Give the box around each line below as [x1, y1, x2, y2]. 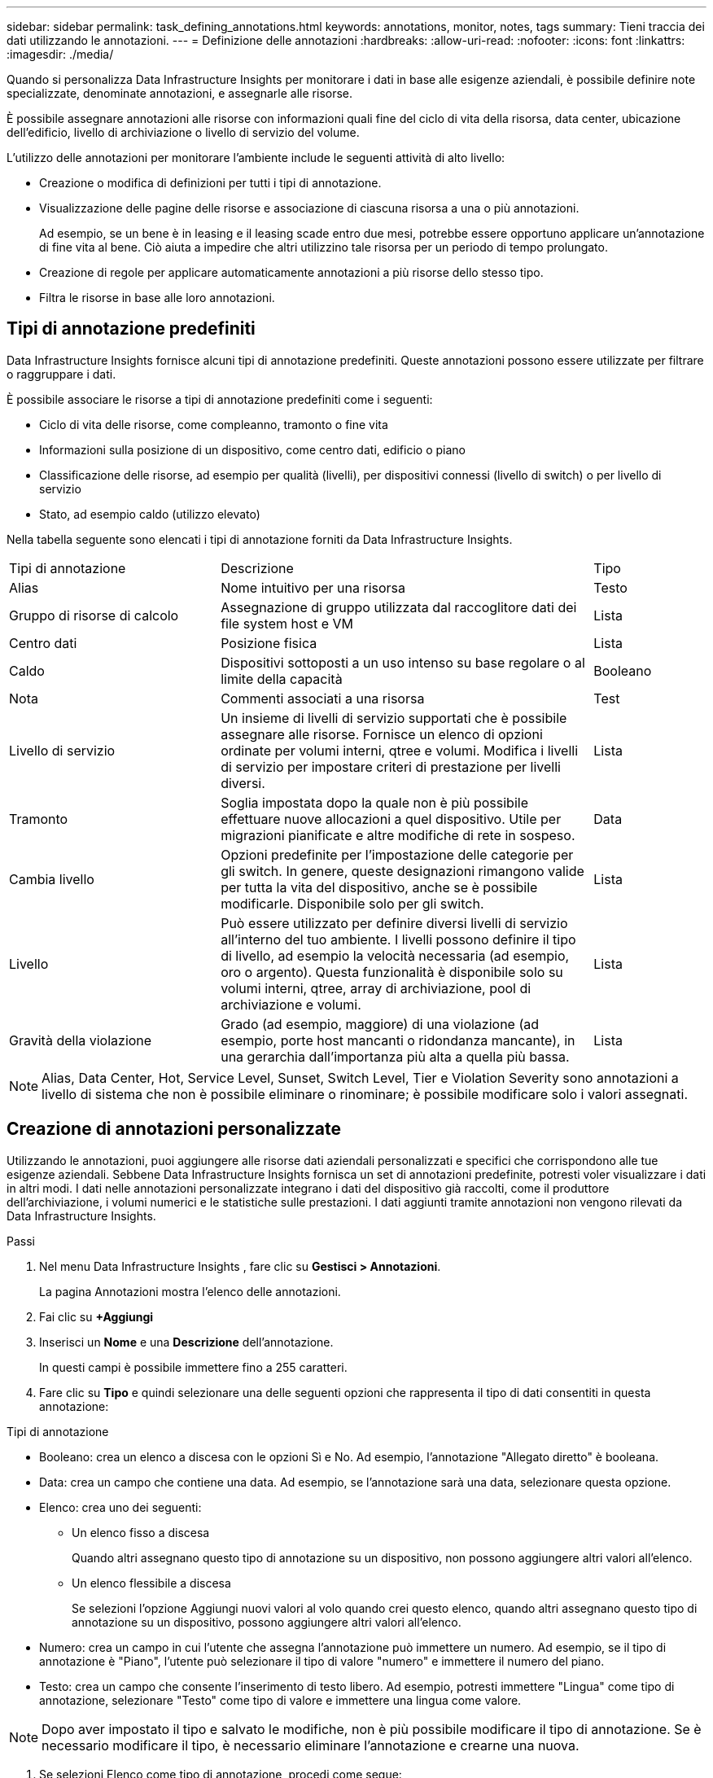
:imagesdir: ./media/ [7, 47, 114, 61]
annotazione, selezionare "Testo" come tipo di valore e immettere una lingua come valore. [39, 1693, 522, 1707]
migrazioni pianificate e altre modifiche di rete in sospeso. [221, 826, 575, 843]
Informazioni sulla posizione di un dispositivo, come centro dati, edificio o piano [39, 442, 466, 457]
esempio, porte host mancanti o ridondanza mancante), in [221, 1031, 575, 1049]
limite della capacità [221, 670, 343, 687]
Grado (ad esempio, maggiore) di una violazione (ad [221, 1015, 540, 1032]
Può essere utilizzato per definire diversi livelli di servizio [221, 914, 568, 931]
